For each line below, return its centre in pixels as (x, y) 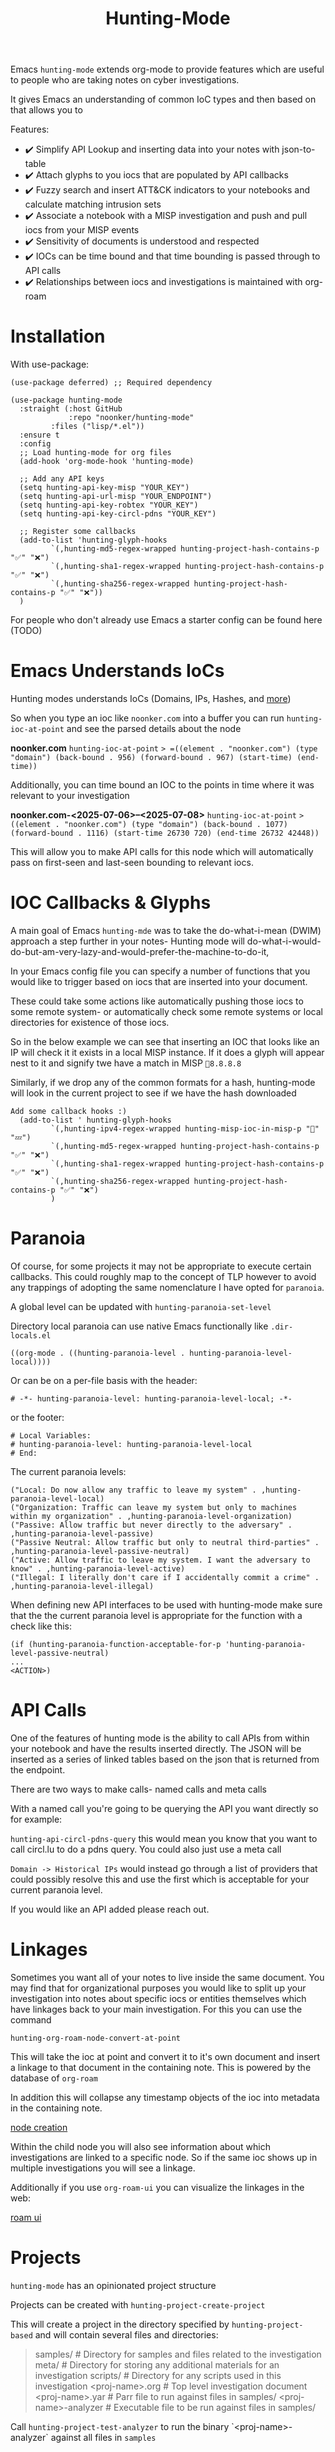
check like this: (41, 1626)
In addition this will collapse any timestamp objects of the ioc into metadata (165, 2097)
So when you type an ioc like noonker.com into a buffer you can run (147, 718)
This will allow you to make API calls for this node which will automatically (162, 852)
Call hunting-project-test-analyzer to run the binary (120, 2426)
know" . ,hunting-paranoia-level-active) (98, 1568)
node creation (39, 2127)
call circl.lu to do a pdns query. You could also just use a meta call (146, 1849)
